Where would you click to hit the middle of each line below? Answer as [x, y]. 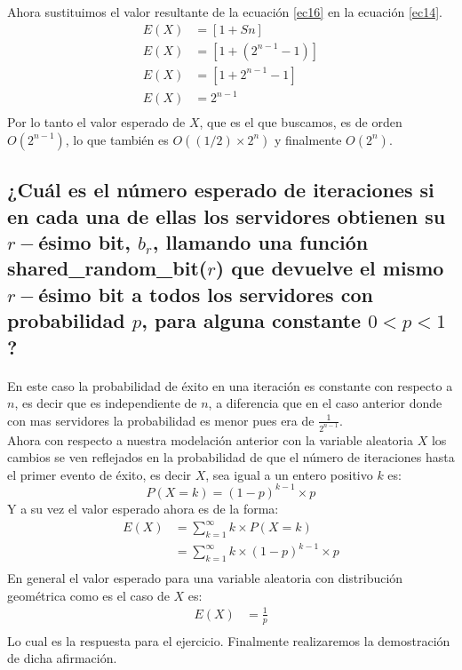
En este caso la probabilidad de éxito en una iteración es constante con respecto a [230, 385]
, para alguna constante [251, 320]
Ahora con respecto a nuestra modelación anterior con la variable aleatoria [210, 439]
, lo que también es [117, 139]
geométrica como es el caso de [88, 595]
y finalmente [308, 139]
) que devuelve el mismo [330, 268]
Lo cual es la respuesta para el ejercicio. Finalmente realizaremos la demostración [229, 640]
